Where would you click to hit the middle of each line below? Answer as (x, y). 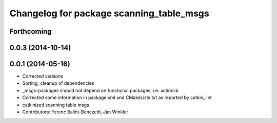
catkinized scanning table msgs (56, 105)
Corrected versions (43, 76)
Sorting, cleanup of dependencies (58, 83)
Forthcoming (31, 31)
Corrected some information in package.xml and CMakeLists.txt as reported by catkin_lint (117, 97)
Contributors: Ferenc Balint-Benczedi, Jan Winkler (75, 112)
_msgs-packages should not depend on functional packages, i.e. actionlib (101, 90)
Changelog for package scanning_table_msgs (110, 13)
